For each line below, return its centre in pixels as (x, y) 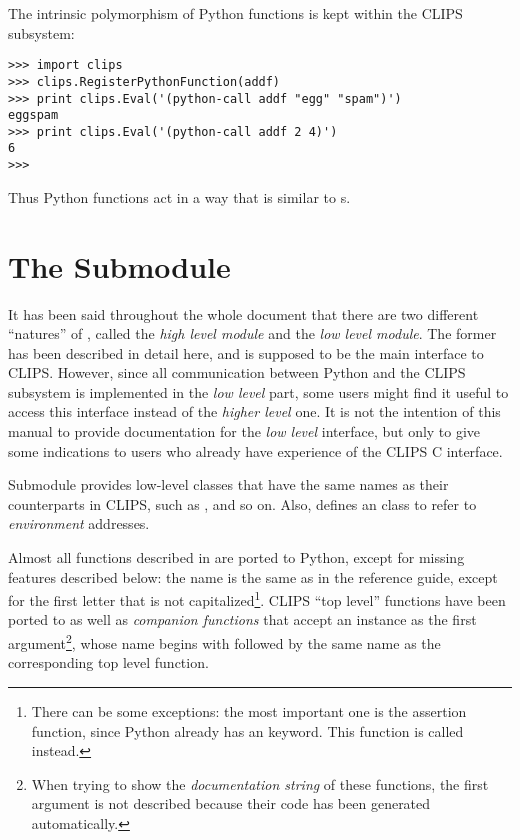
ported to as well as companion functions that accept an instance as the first (242, 619)
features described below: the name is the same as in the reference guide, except (253, 576)
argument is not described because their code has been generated (231, 803)
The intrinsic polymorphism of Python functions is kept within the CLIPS (235, 13)
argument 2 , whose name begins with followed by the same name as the (224, 641)
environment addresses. (79, 523)
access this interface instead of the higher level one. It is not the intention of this (254, 411)
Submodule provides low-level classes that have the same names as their (228, 484)
